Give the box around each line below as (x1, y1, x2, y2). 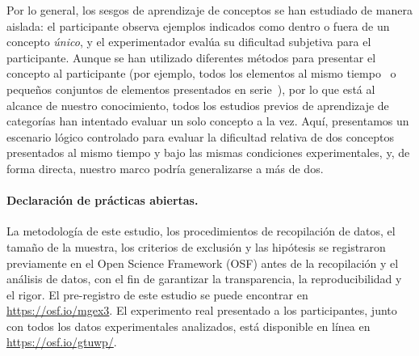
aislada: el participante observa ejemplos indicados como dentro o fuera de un (6, 17, 390, 34)
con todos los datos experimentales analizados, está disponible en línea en (6, 317, 371, 334)
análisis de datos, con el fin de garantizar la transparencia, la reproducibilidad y (6, 270, 402, 287)
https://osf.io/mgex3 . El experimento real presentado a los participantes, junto (6, 302, 397, 319)
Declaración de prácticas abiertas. (6, 192, 199, 209)
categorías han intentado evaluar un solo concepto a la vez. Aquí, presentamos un (6, 112, 409, 129)
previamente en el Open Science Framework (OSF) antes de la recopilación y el (6, 254, 399, 271)
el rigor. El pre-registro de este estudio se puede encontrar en (6, 286, 308, 303)
